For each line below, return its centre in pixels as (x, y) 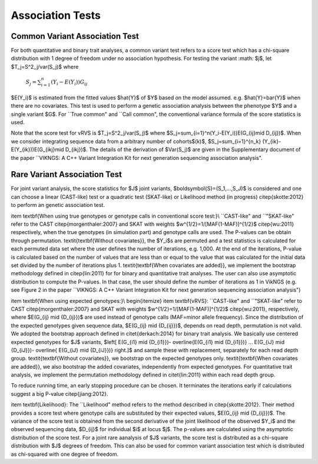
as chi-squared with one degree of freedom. (65, 454)
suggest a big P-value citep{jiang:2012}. (59, 393)
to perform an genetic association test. (58, 205)
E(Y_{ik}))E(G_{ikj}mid (37, 149)
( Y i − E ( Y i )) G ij (69, 83)
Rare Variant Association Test (67, 174)
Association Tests (56, 15)
